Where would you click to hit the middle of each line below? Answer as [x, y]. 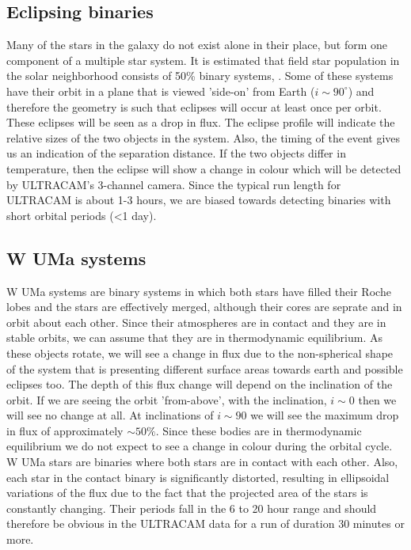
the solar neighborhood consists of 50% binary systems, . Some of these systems [200, 76]
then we [377, 399]
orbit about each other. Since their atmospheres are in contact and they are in [196, 322]
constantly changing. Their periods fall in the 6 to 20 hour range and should [192, 508]
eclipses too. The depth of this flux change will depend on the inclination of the [200, 384]
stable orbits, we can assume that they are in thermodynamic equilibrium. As [194, 338]
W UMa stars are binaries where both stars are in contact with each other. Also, [202, 462]
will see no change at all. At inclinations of [110, 415]
